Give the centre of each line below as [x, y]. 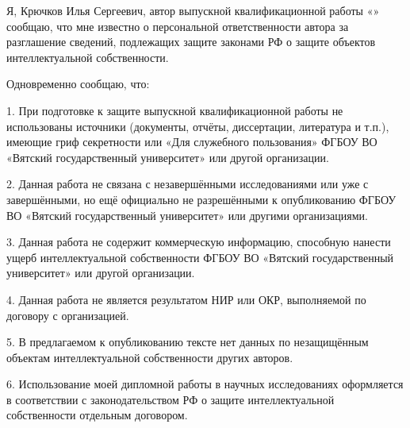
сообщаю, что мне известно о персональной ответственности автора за [178, 26]
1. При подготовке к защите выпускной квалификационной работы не [175, 110]
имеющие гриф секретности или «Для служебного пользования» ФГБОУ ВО [192, 142]
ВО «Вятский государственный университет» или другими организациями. [187, 215]
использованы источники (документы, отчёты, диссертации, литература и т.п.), [198, 126]
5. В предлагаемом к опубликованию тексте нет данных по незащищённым [188, 342]
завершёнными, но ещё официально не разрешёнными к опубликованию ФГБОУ [201, 199]
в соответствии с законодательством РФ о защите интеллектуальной [171, 399]
